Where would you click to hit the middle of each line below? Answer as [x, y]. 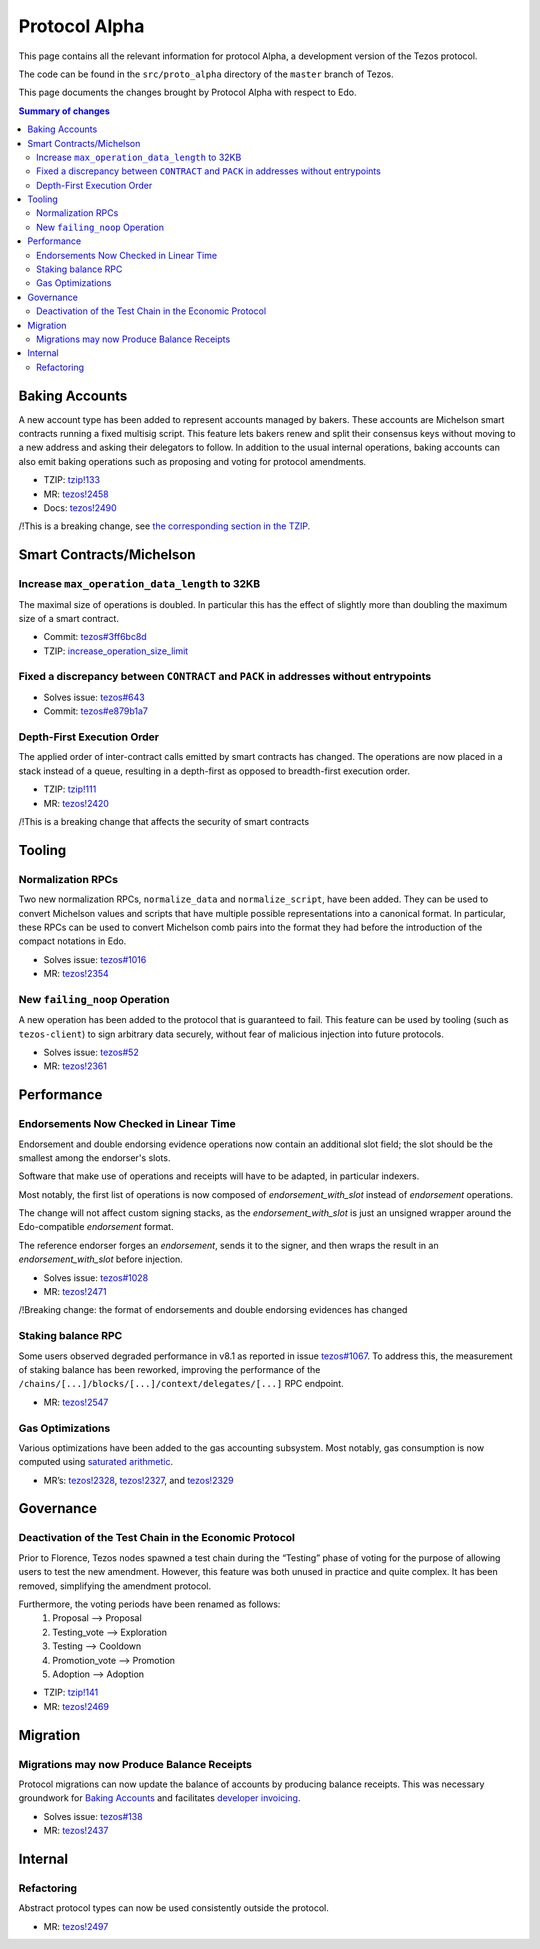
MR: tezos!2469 [76, 1706]
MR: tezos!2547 [76, 1402]
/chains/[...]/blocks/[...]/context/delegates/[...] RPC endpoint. [181, 1384]
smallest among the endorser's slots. [94, 1157]
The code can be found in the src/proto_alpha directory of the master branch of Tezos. [206, 74]
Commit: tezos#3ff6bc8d [95, 637]
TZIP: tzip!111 [70, 789]
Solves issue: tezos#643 [94, 697]
